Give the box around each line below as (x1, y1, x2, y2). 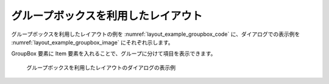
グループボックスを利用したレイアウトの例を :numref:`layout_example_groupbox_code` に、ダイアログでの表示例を (11, 30, 300, 38)
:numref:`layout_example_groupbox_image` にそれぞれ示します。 (11, 38, 174, 46)
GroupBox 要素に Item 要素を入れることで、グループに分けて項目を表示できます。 (11, 50, 216, 57)
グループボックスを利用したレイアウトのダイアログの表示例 (26, 64, 176, 71)
